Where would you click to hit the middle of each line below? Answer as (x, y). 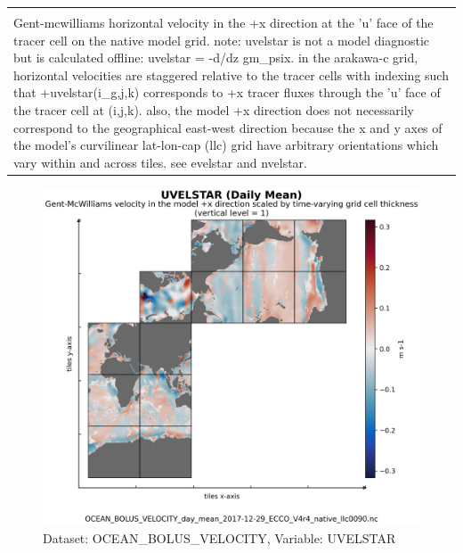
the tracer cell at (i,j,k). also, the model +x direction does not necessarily (214, 109)
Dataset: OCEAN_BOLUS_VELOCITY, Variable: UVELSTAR (219, 537)
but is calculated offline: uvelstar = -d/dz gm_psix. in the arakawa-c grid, (216, 58)
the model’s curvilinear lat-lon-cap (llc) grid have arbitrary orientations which (226, 145)
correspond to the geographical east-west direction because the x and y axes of (228, 127)
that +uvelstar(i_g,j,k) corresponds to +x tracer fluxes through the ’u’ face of (227, 92)
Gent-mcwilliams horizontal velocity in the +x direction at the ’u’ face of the (223, 22)
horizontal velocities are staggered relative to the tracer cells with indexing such (231, 74)
